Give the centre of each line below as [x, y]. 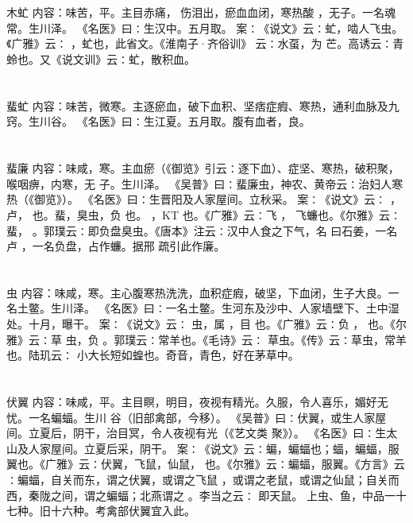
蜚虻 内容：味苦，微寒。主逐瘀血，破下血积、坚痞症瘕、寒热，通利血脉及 [197, 105]
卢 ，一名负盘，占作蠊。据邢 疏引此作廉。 [116, 246]
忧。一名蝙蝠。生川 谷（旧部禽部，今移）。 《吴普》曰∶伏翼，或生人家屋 [197, 417]
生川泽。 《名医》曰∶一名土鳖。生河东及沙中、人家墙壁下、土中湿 [225, 308]
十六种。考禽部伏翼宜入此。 [123, 511]
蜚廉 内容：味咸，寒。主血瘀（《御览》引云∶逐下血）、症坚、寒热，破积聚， [203, 168]
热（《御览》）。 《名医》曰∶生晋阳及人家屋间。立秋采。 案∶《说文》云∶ [197, 199]
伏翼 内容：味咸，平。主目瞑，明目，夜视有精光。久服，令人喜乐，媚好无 [197, 402]
